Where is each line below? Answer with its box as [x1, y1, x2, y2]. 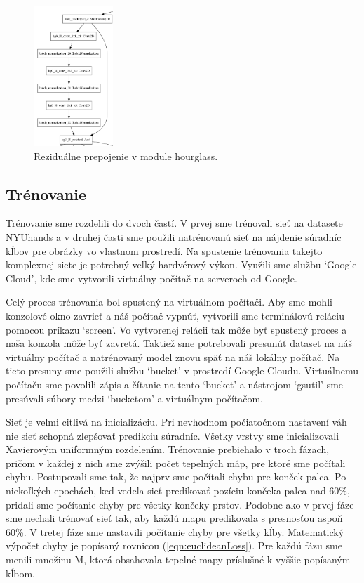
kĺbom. [6, 565, 36, 580]
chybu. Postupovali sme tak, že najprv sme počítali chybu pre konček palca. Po [6, 469, 346, 484]
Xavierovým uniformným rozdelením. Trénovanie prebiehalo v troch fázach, [6, 442, 330, 457]
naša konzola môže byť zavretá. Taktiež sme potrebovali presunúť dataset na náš [6, 336, 352, 351]
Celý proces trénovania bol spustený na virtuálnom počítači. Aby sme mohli [6, 294, 332, 309]
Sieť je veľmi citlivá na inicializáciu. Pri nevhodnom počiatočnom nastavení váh [6, 414, 347, 429]
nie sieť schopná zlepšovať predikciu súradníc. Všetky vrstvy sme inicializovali [6, 428, 339, 443]
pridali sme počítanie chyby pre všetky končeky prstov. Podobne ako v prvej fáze [6, 497, 354, 511]
